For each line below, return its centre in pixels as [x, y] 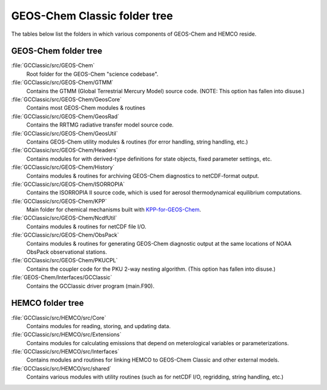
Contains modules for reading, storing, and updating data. [98, 326]
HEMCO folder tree [48, 303]
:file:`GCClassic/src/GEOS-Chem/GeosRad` [65, 116]
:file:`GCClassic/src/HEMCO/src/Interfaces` [65, 352]
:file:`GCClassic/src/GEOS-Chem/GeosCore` [67, 99]
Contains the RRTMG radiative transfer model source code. [100, 125]
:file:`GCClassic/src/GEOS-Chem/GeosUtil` [64, 133]
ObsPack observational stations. [67, 252]
